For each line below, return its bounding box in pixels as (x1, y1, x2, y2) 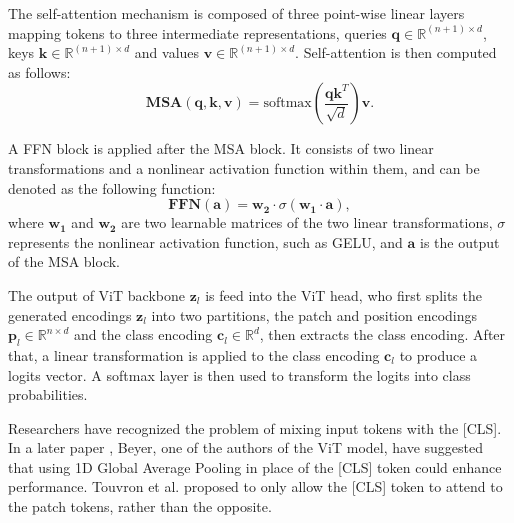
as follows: (8, 61, 71, 82)
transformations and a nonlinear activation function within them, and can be (8, 157, 480, 178)
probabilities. (8, 384, 88, 405)
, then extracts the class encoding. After (259, 324, 506, 345)
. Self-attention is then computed (295, 42, 497, 63)
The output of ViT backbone (8, 284, 185, 305)
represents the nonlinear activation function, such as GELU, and (8, 231, 403, 252)
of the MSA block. (8, 251, 121, 272)
